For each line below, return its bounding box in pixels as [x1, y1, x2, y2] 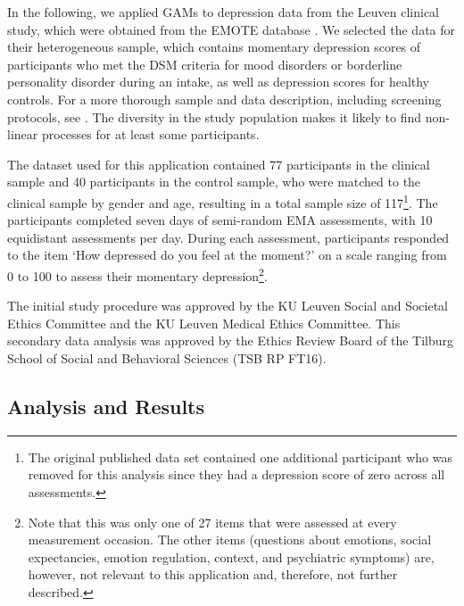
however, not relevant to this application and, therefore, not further [28, 565, 398, 584]
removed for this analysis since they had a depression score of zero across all [28, 465, 445, 484]
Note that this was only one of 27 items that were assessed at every [28, 512, 397, 531]
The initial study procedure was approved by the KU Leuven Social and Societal [7, 296, 448, 315]
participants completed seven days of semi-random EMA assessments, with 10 [7, 211, 433, 229]
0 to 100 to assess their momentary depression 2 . [7, 263, 268, 285]
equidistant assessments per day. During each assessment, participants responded [7, 228, 450, 246]
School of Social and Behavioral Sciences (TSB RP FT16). [7, 349, 327, 367]
